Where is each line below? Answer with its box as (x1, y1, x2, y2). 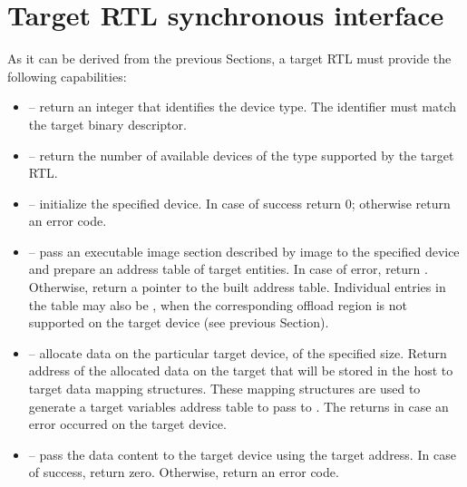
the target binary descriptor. (28, 114, 187, 133)
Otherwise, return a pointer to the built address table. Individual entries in (28, 278, 446, 297)
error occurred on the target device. (28, 414, 227, 433)
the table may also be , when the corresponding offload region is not (28, 295, 408, 314)
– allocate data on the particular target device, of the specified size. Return (28, 343, 447, 362)
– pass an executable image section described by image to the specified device (28, 241, 460, 260)
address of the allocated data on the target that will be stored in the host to (28, 361, 453, 380)
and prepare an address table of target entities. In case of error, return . (28, 259, 428, 278)
